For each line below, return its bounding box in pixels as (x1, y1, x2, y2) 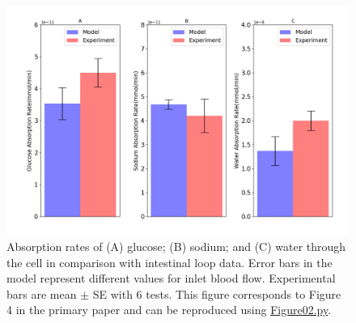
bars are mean (6, 285, 77, 302)
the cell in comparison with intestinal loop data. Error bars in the (6, 253, 333, 270)
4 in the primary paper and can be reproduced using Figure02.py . (6, 301, 332, 318)
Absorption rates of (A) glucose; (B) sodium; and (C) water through (6, 237, 346, 254)
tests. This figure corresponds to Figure (146, 285, 341, 302)
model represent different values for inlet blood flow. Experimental (6, 270, 336, 287)
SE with (92, 285, 133, 302)
